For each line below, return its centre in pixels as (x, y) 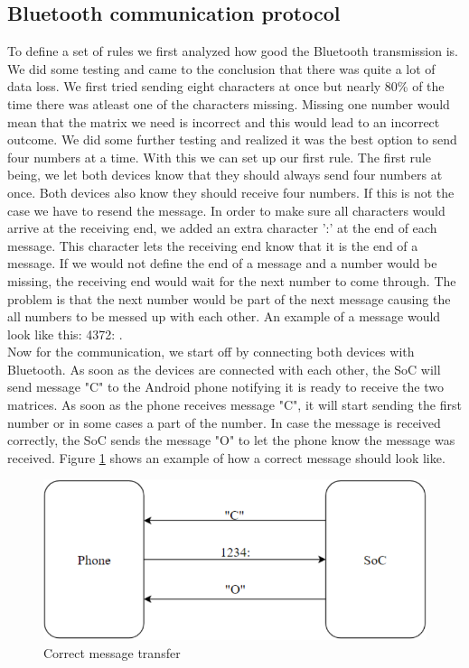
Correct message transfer (112, 653)
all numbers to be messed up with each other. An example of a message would (224, 316)
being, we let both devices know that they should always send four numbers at (225, 175)
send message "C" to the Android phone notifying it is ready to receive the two (225, 387)
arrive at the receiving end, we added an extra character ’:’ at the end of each (222, 228)
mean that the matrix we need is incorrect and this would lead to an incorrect (224, 121)
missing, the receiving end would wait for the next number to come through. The (232, 280)
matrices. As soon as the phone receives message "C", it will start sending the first (234, 405)
